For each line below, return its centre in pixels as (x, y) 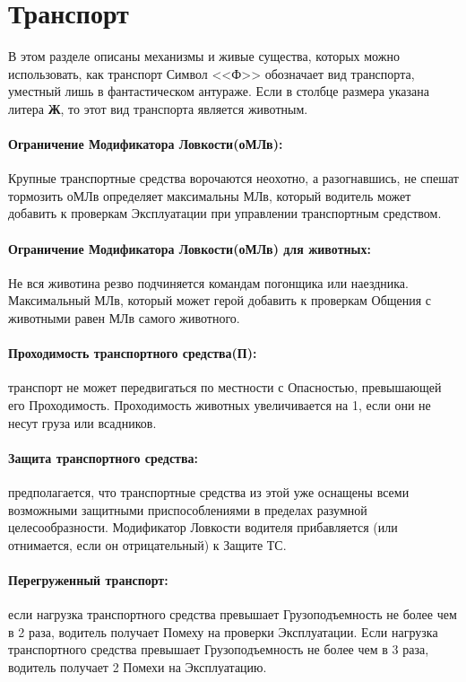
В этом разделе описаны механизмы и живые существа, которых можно (204, 56)
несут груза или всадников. (82, 422)
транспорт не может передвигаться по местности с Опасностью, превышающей (225, 387)
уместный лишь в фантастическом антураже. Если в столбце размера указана (219, 91)
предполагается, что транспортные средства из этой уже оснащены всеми (209, 492)
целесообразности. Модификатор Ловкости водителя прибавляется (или (203, 527)
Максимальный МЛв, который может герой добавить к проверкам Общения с (220, 300)
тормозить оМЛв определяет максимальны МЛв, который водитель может (210, 195)
